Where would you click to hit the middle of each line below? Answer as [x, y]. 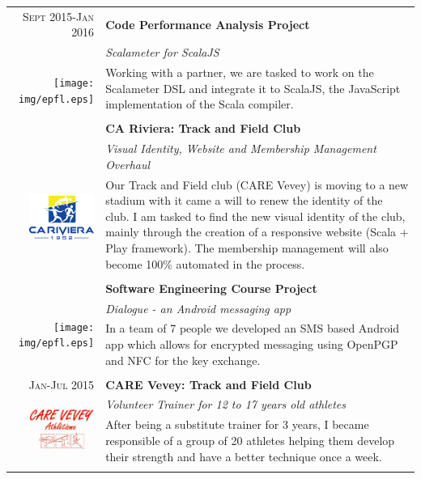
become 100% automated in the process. [205, 263]
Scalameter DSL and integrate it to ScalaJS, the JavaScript [253, 88]
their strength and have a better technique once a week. [244, 456]
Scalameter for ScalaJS [162, 52]
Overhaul [128, 164]
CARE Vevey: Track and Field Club [208, 384]
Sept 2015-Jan [58, 16]
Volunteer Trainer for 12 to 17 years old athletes [225, 404]
